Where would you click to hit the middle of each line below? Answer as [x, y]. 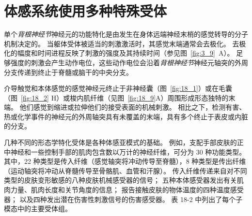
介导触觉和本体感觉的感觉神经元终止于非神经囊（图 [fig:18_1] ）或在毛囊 [118, 88]
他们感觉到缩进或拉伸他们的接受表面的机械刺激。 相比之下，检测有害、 [133, 107]
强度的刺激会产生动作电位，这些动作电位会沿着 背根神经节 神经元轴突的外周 [129, 62]
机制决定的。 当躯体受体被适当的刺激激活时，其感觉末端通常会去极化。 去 [122, 43]
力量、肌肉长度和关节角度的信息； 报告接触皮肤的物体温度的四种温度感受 [127, 190]
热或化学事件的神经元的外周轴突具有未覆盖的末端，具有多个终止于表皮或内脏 [126, 116]
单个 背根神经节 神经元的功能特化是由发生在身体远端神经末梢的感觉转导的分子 [126, 34]
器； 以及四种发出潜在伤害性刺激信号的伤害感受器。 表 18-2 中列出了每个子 [123, 199]
